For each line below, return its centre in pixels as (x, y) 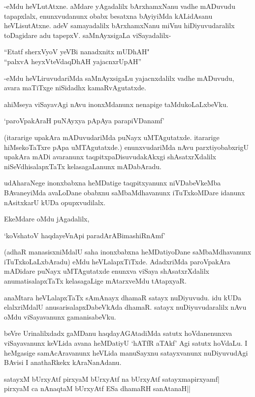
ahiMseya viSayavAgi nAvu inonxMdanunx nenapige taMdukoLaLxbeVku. (116, 104)
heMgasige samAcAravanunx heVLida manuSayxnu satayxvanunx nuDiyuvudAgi (126, 352)
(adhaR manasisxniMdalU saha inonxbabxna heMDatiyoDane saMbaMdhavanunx (128, 252)
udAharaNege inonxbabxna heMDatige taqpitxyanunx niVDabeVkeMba (112, 183)
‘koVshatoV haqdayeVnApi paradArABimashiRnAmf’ (85, 235)
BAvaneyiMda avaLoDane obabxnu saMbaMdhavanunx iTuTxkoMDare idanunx (125, 192)
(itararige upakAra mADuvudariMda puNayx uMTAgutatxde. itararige (112, 137)
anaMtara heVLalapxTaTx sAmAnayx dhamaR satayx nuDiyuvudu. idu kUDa (123, 297)
